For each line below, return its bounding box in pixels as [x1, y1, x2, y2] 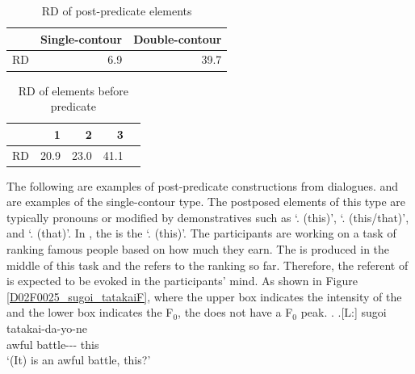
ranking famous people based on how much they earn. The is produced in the [6, 241, 390, 258]
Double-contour [133, 30, 222, 47]
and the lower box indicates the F [6, 304, 174, 321]
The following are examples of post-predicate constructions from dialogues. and [6, 177, 399, 194]
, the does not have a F [178, 304, 293, 321]
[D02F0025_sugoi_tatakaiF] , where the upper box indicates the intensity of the [6, 288, 402, 305]
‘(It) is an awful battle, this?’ [6, 351, 151, 368]
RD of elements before [18, 82, 128, 99]
